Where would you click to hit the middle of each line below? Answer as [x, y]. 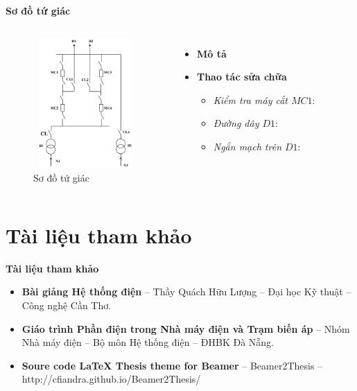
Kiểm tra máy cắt [250, 99]
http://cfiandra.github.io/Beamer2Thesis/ [111, 379]
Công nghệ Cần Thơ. [67, 305]
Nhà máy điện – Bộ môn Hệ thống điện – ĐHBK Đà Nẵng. [148, 342]
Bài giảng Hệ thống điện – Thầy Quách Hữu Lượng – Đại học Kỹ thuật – [186, 292]
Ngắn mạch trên [247, 146]
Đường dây [236, 123]
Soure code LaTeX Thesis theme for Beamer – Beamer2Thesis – [172, 365]
